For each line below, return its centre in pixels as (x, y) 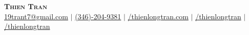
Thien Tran (26, 6)
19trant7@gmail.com (36, 16)
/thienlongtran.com (158, 16)
